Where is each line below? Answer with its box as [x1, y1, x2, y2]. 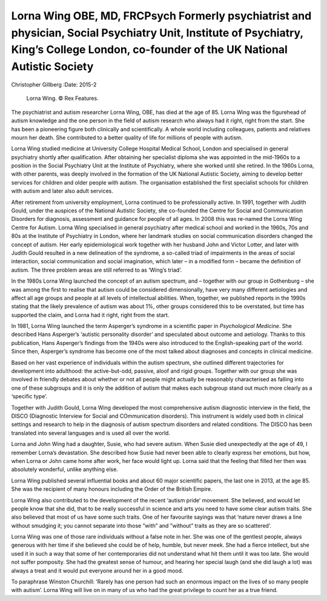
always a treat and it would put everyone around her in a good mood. [11, 567, 183, 574]
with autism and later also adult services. [11, 188, 113, 195]
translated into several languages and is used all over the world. [11, 429, 171, 436]
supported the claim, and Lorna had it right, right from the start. [11, 311, 170, 318]
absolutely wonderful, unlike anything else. [11, 466, 118, 473]
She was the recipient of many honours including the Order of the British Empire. [11, 485, 213, 493]
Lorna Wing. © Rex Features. [26, 94, 99, 102]
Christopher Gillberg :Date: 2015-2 [11, 80, 97, 88]
